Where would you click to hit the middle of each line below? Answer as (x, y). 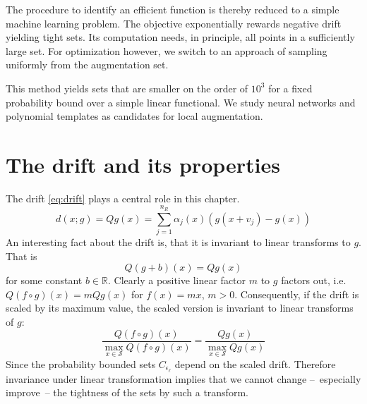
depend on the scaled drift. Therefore (255, 363)
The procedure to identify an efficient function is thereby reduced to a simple (173, 9)
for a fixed (290, 88)
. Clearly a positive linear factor (177, 280)
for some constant (44, 280)
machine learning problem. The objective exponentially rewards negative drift (174, 23)
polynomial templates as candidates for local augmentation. (134, 116)
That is (22, 256)
